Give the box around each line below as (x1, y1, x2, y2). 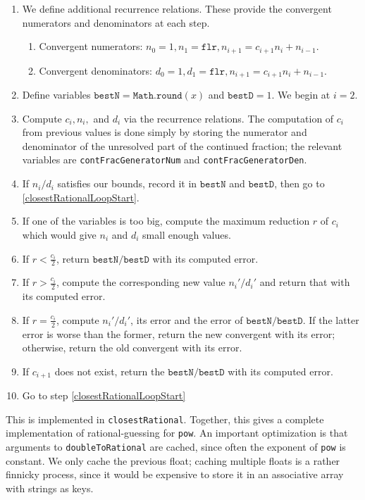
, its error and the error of (130, 312, 243, 327)
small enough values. (142, 227, 231, 242)
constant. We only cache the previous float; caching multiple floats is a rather (6, 453, 340, 468)
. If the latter (302, 312, 359, 327)
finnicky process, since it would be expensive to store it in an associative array (6, 467, 344, 482)
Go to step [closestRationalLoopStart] (22, 388, 186, 403)
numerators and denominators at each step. (22, 15, 210, 30)
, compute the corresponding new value (56, 275, 225, 289)
